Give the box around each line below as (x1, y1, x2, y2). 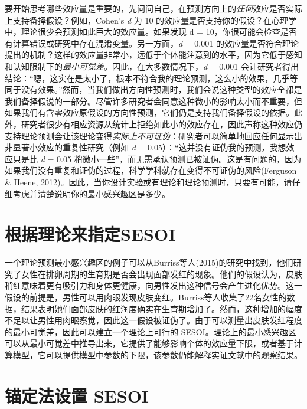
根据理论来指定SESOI (5, 222, 176, 246)
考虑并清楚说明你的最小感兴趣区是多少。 (12, 187, 170, 199)
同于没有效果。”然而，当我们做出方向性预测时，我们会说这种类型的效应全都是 (5, 83, 302, 96)
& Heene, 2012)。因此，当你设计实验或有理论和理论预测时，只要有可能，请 (5, 175, 292, 188)
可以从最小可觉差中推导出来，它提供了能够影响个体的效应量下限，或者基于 (5, 337, 294, 349)
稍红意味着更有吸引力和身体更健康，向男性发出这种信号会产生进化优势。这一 (5, 279, 302, 292)
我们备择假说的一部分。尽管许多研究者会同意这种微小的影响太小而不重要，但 (5, 94, 302, 107)
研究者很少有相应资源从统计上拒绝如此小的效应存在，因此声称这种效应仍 (21, 117, 302, 130)
